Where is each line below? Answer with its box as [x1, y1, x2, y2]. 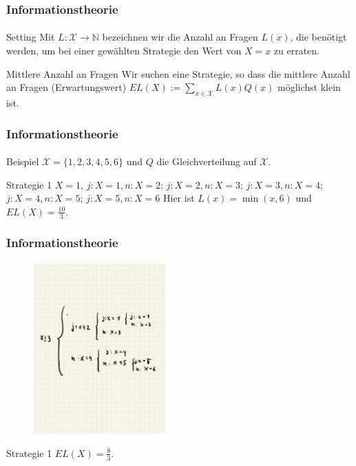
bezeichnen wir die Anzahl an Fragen [102, 30, 258, 44]
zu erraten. [273, 43, 320, 58]
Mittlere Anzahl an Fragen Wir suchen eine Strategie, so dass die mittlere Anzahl [6, 66, 350, 81]
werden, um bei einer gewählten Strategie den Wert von [6, 43, 242, 58]
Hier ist [163, 191, 195, 205]
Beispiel [6, 154, 39, 169]
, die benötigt [290, 30, 347, 44]
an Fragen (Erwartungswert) [6, 80, 127, 94]
